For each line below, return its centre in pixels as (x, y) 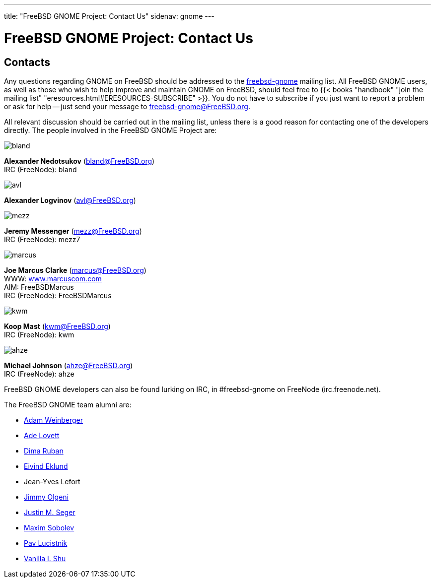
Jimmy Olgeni (46, 497)
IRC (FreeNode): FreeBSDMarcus (58, 295)
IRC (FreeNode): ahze (39, 374)
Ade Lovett (42, 435)
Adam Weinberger (53, 420)
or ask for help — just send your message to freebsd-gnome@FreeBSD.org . (127, 106)
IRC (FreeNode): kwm (39, 334)
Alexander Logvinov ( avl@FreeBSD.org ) (70, 200)
